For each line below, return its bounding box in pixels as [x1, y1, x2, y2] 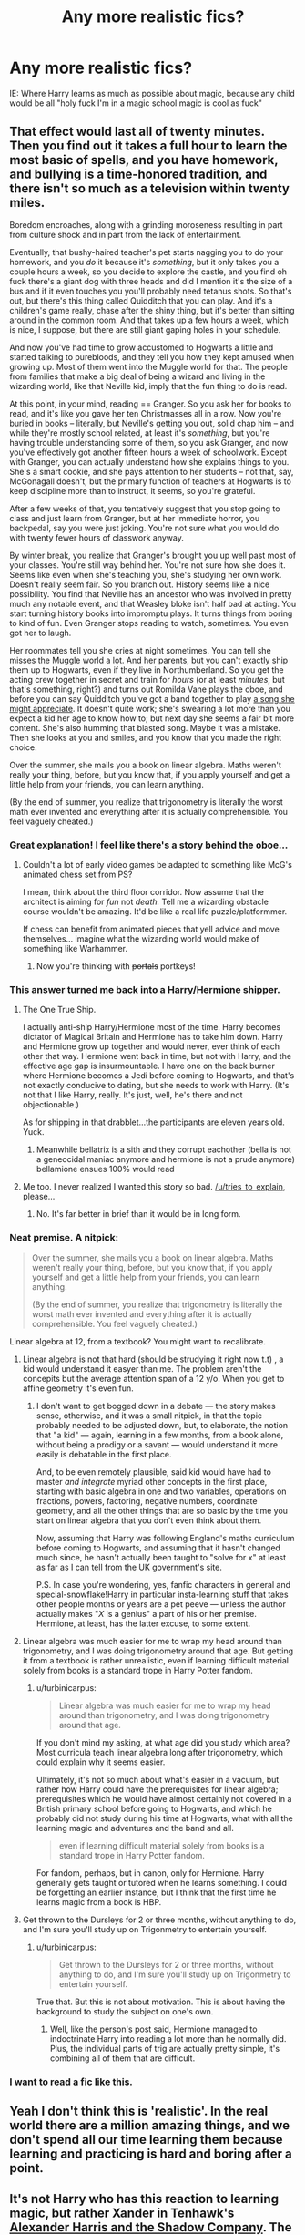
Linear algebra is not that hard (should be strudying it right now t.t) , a [22, 1354, 284, 1365]
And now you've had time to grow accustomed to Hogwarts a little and [9, 342, 274, 353]
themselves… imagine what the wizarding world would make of [22, 933, 259, 944]
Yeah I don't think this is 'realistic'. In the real [9, 2103, 269, 2118]
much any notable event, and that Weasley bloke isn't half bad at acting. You [9, 598, 297, 609]
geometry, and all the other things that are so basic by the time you [36, 1505, 289, 1516]
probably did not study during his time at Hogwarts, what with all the [36, 1812, 293, 1824]
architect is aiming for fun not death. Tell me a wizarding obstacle [22, 896, 269, 908]
